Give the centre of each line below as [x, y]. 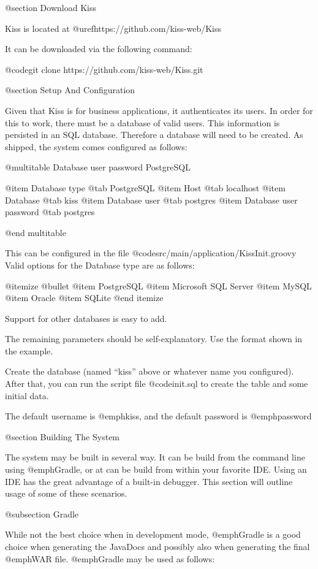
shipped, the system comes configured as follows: [96, 146]
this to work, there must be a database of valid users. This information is [142, 122]
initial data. [27, 395]
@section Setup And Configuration [70, 90]
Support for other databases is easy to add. [86, 318]
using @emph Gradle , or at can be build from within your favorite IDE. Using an [156, 469]
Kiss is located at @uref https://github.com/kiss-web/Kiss [113, 28]
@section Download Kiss [51, 7]
